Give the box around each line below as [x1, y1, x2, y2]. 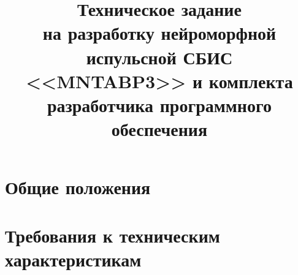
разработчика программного [47, 92, 272, 117]
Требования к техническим [5, 222, 220, 247]
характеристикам [5, 246, 142, 271]
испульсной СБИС [86, 44, 233, 69]
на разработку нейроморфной [42, 20, 277, 45]
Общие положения [5, 175, 151, 200]
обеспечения [111, 116, 208, 141]
